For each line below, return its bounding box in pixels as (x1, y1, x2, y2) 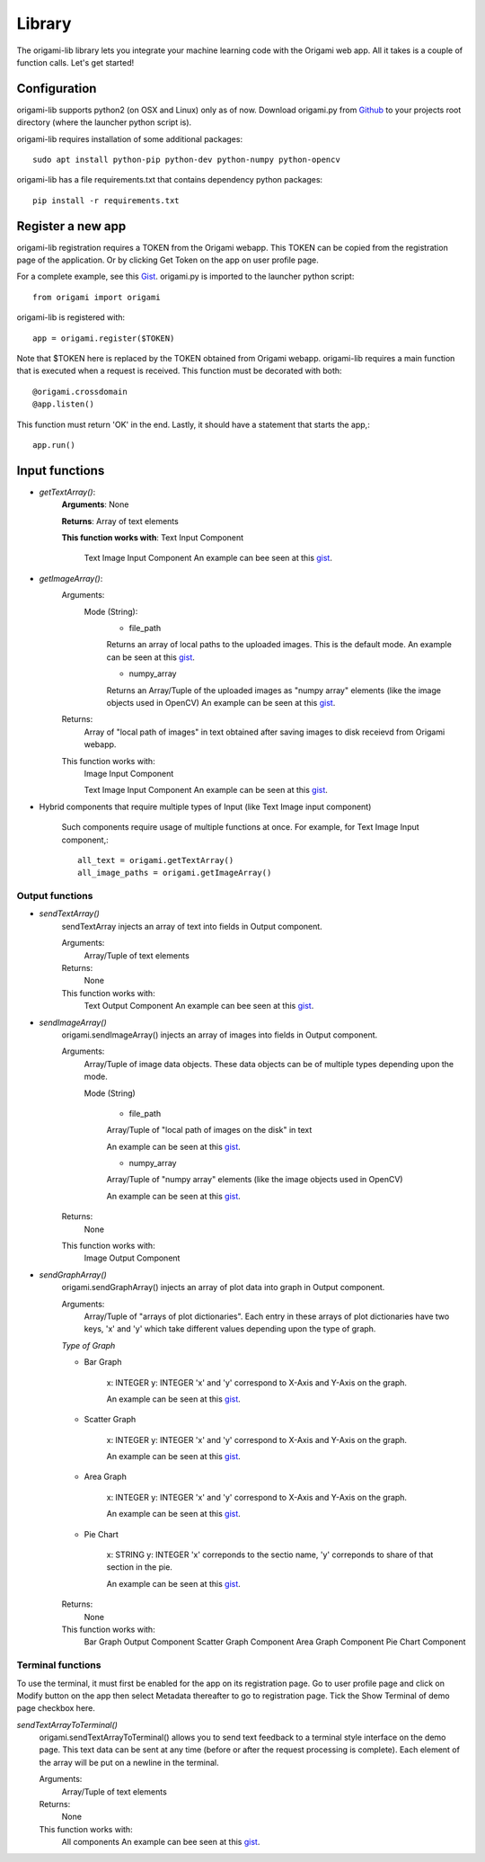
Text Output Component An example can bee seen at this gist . (84, 1001, 314, 1011)
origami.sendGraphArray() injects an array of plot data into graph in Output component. (61, 1282, 385, 1293)
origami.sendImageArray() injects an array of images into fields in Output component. (61, 1029, 378, 1040)
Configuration (16, 81, 97, 96)
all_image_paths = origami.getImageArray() (77, 868, 272, 878)
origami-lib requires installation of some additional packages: (16, 133, 242, 144)
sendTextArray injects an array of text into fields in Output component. (61, 921, 322, 931)
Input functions (16, 463, 105, 478)
